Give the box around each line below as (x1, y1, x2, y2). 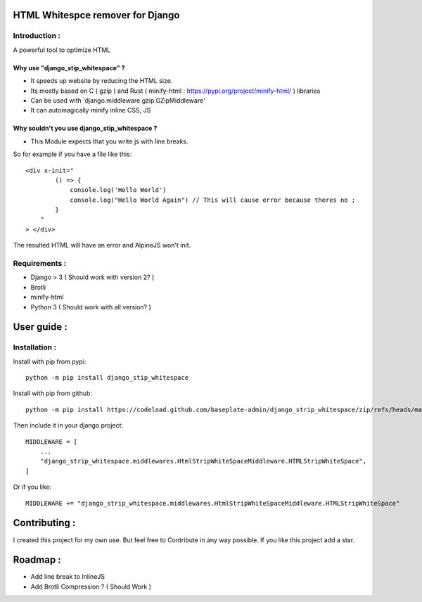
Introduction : (13, 31, 61, 41)
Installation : (13, 342, 56, 352)
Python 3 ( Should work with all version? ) (30, 302, 151, 311)
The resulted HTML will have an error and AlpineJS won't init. (13, 241, 191, 250)
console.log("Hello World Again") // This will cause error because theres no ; (70, 196, 356, 204)
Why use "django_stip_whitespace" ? (13, 63, 126, 72)
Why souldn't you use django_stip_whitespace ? (13, 124, 158, 133)
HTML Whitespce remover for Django (13, 9, 180, 21)
